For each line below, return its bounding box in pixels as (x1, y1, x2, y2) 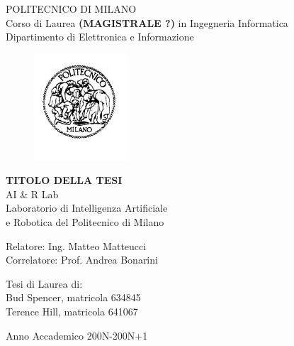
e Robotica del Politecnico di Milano (6, 214, 164, 229)
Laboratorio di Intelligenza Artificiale (6, 200, 168, 215)
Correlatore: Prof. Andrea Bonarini (6, 252, 158, 267)
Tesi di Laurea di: (6, 276, 83, 291)
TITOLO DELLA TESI (6, 173, 123, 188)
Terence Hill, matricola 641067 (6, 303, 138, 318)
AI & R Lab (6, 186, 59, 201)
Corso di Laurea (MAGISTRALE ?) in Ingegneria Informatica (6, 15, 288, 30)
